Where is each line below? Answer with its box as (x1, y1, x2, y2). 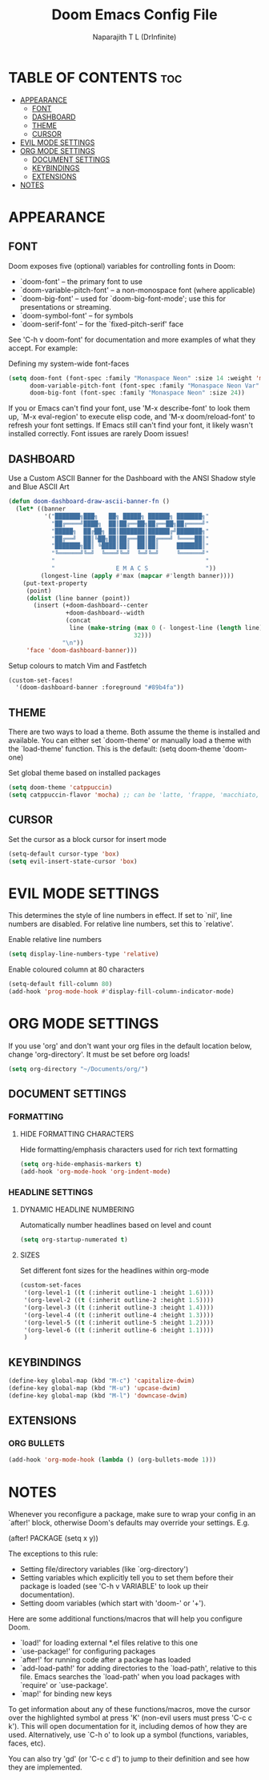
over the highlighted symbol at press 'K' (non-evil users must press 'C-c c (8, 1713, 252, 1722)
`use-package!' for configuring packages (19, 1646, 156, 1656)
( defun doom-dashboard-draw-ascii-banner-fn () (8, 498, 171, 506)
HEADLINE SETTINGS (8, 1187, 94, 1198)
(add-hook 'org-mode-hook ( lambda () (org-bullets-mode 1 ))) (8, 1456, 217, 1464)
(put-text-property (22, 579, 88, 587)
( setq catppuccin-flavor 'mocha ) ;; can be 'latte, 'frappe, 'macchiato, (8, 791, 260, 799)
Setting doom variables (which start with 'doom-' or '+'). (19, 1598, 207, 1608)
